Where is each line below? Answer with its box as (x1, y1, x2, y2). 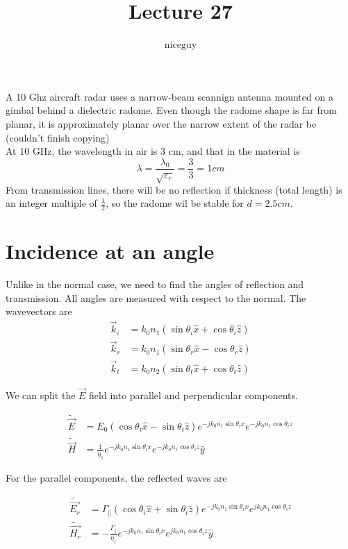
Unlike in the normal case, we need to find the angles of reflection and (6, 277, 304, 292)
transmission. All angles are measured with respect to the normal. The (6, 290, 306, 305)
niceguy (164, 37, 197, 51)
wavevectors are (6, 304, 72, 319)
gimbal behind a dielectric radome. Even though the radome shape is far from (6, 103, 337, 117)
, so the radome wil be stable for (106, 196, 244, 210)
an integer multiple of (6, 196, 97, 210)
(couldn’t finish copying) (6, 130, 110, 144)
